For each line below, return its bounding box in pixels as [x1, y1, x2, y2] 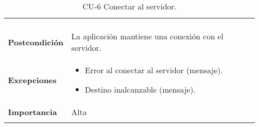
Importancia [8, 106, 57, 118]
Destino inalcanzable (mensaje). [85, 84, 196, 95]
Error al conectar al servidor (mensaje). [85, 64, 223, 76]
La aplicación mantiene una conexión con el [71, 30, 224, 42]
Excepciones [8, 74, 57, 86]
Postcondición [8, 36, 64, 48]
